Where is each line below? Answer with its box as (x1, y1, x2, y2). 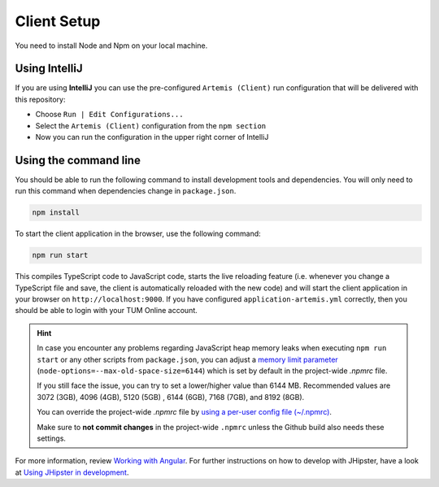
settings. (37, 433, 67, 443)
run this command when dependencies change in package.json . (15, 186, 237, 196)
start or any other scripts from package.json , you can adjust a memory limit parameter (37, 354, 339, 364)
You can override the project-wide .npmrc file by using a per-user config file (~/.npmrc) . (37, 407, 333, 417)
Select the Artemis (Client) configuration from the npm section (35, 120, 267, 130)
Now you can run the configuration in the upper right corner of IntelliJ (35, 133, 269, 142)
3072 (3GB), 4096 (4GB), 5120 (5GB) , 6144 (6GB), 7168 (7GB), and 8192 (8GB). (37, 392, 305, 402)
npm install (32, 208, 80, 217)
